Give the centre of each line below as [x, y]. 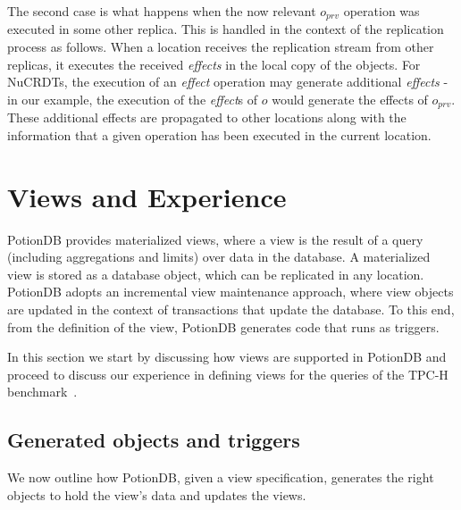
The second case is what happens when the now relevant [162, 11]
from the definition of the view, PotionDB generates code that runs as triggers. [223, 326]
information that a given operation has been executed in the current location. [219, 134]
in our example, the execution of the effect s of [133, 99]
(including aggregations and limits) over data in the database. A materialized [219, 257]
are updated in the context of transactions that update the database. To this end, [231, 309]
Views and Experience [147, 196]
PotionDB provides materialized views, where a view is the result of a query [215, 239]
